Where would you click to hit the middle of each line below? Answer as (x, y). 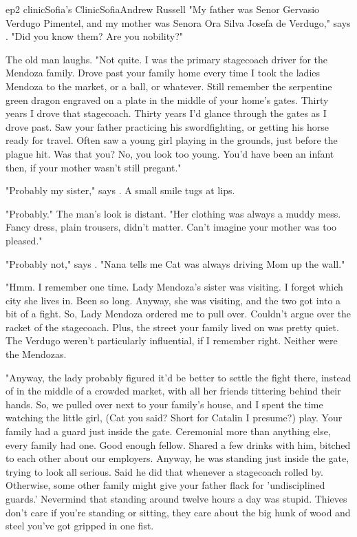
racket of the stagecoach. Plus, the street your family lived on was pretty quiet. (172, 327)
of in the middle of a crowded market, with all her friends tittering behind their (173, 391)
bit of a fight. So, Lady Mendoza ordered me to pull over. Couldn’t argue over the (178, 314)
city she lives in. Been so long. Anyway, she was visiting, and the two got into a (173, 300)
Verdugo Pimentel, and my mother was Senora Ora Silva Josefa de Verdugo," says (178, 22)
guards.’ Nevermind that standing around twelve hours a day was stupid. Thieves (176, 498)
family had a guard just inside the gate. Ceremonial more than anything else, (168, 431)
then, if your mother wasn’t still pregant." (94, 167)
